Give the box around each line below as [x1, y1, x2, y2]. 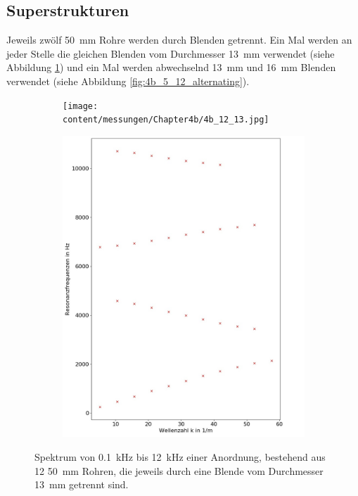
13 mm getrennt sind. [34, 477, 129, 492]
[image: [63, 101, 98, 111]
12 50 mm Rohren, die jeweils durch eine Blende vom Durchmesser [34, 463, 324, 478]
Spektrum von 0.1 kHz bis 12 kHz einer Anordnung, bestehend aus [34, 450, 326, 464]
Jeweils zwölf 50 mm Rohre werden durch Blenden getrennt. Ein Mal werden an [6, 32, 352, 47]
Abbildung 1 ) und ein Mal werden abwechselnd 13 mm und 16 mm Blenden [6, 60, 336, 75]
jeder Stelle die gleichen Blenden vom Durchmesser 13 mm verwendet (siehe [6, 46, 335, 61]
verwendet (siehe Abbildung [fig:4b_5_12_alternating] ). [6, 73, 250, 88]
